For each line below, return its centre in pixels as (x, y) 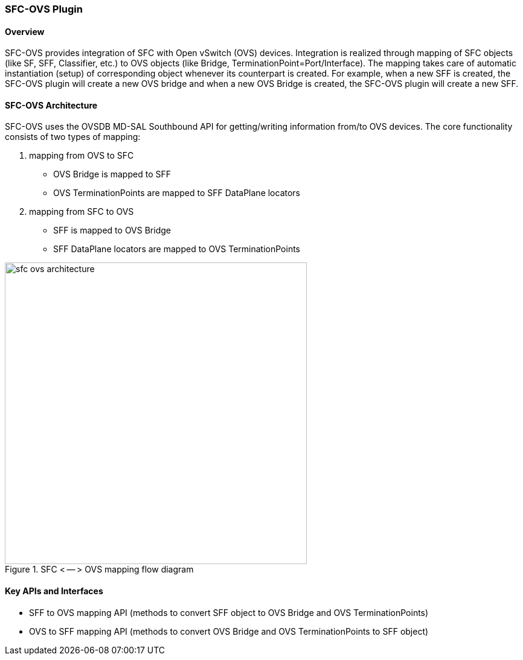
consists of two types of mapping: (73, 137)
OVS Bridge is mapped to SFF (112, 174)
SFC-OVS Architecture (51, 105)
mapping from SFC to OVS (82, 212)
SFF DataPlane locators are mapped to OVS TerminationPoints (177, 249)
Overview (25, 31)
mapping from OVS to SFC (82, 156)
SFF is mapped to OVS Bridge (112, 230)
